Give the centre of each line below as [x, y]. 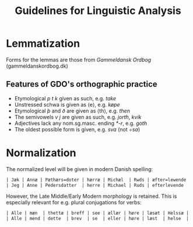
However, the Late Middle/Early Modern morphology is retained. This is [92, 196]
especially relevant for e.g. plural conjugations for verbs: [74, 202]
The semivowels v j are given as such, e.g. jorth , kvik [78, 117]
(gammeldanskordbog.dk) [37, 66]
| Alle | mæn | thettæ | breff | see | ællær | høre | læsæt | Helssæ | [98, 213]
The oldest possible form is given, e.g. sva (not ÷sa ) [77, 129]
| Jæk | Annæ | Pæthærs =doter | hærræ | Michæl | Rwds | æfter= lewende [96, 180]
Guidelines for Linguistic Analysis [98, 11]
